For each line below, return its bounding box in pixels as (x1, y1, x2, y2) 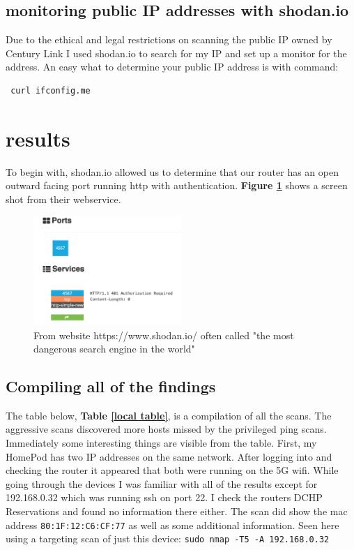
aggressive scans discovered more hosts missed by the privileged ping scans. (6, 422, 327, 436)
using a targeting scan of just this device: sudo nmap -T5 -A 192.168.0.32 (6, 531, 330, 546)
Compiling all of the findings (6, 376, 216, 397)
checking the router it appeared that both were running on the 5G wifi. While (6, 463, 339, 477)
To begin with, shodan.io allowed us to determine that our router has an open (6, 164, 339, 179)
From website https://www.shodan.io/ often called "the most (33, 327, 294, 342)
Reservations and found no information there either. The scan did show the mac (6, 504, 348, 519)
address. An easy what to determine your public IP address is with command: (6, 59, 339, 74)
